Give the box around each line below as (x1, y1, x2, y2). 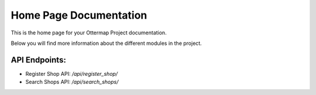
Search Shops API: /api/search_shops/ (25, 79, 119, 86)
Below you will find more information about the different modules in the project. (11, 40, 202, 47)
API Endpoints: (11, 55, 67, 65)
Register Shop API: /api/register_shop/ (25, 70, 118, 77)
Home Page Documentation (11, 9, 147, 22)
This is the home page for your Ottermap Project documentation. (11, 29, 167, 36)
